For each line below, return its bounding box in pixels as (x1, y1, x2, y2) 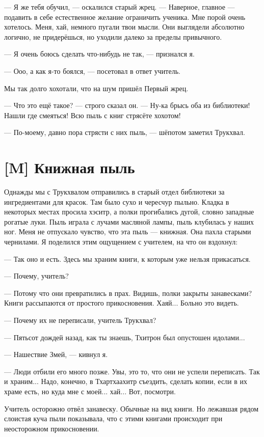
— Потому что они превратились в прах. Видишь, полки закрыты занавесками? (4, 287, 252, 298)
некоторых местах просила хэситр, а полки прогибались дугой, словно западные (4, 206, 254, 217)
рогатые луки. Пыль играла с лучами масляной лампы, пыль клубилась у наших (4, 216, 254, 227)
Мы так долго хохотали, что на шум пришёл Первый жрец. (4, 83, 189, 93)
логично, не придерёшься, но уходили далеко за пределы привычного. (4, 31, 222, 42)
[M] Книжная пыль (4, 157, 135, 178)
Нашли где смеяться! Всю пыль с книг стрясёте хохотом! (4, 110, 181, 120)
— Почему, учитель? (4, 270, 69, 281)
